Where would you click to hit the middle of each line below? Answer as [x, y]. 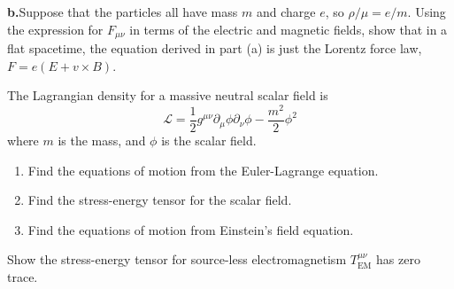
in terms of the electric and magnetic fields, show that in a [289, 29]
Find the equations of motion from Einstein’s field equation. [191, 229]
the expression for [55, 29]
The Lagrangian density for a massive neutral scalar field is [168, 95]
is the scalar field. [209, 140]
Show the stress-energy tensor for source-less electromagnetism [177, 259]
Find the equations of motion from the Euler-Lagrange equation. [203, 170]
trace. [23, 276]
